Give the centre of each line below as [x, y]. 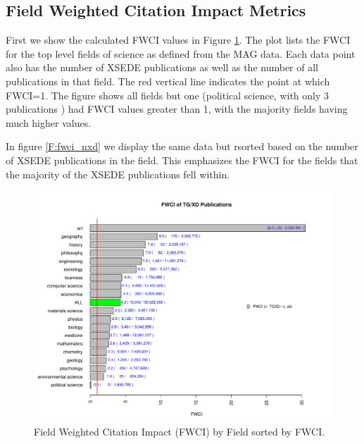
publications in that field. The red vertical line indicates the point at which [168, 81]
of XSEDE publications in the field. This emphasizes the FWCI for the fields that [182, 160]
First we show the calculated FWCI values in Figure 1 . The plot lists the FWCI [178, 40]
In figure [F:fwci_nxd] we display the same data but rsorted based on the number [182, 146]
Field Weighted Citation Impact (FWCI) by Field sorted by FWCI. [180, 432]
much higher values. [49, 122]
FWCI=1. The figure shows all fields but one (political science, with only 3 [168, 95]
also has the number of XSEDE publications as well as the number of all [162, 67]
